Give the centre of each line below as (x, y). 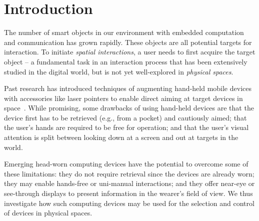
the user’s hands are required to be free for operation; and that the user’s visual (126, 127)
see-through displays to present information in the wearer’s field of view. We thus (128, 193)
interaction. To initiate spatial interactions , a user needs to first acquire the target (130, 52)
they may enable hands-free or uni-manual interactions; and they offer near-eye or (129, 183)
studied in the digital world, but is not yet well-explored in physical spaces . (119, 71)
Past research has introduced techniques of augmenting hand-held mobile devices (128, 88)
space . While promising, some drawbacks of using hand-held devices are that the (129, 108)
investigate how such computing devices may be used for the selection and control (129, 203)
